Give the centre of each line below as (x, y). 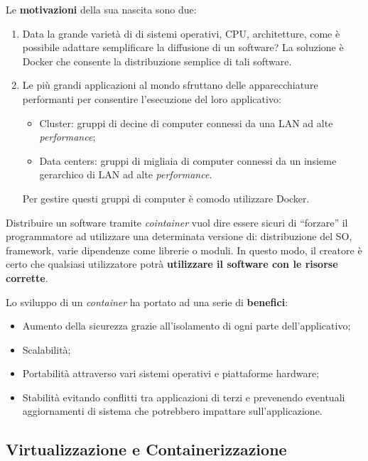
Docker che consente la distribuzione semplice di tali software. (157, 61)
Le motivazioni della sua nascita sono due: (101, 9)
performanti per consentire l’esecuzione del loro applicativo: (152, 98)
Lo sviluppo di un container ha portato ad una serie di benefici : (147, 302)
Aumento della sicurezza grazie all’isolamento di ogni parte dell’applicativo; (186, 326)
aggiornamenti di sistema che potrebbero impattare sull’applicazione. (172, 411)
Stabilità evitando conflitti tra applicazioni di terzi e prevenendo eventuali (184, 397)
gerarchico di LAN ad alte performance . (126, 174)
